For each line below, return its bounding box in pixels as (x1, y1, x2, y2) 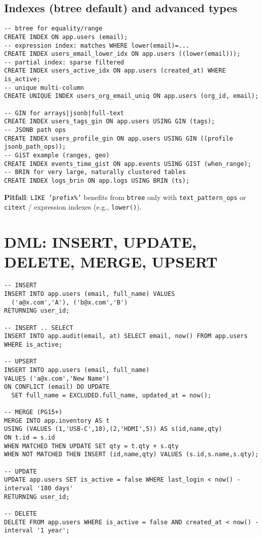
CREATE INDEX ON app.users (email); (4, 33, 128, 41)
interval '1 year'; (4, 527, 70, 534)
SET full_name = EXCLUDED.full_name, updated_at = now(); (11, 391, 212, 399)
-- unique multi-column (4, 84, 84, 91)
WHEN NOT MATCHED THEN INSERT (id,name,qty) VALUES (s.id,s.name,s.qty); (4, 451, 259, 458)
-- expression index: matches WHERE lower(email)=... (4, 42, 190, 49)
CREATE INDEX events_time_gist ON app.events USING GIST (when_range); (4, 160, 251, 167)
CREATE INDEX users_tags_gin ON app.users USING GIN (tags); (4, 118, 215, 125)
